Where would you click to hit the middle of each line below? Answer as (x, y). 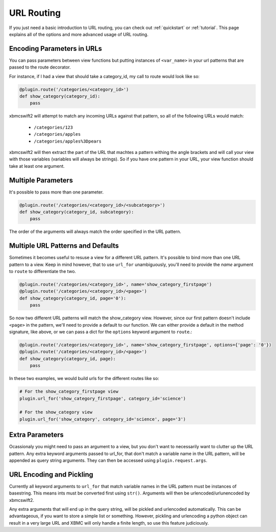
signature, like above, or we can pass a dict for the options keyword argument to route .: (101, 332)
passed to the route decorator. (40, 67)
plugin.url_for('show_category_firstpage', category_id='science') (103, 398)
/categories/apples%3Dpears (68, 141)
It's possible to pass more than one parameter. (56, 192)
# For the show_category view (56, 412)
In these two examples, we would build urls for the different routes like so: (84, 379)
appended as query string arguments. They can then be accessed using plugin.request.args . (108, 460)
